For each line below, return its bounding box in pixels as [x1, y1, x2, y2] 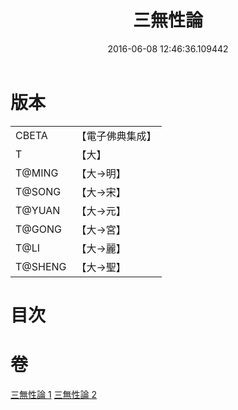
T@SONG [15, 184, 62, 198]
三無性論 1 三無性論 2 [10, 388, 98, 400]
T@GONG [15, 222, 62, 236]
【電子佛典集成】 [76, 129, 157, 143]
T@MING [15, 166, 59, 180]
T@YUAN [15, 203, 61, 217]
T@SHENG [15, 259, 67, 273]
